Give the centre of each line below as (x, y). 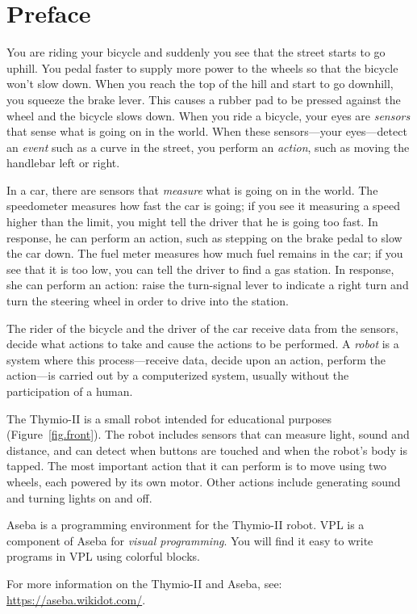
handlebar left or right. (63, 163)
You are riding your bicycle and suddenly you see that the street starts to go (196, 52)
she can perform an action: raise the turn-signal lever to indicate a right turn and (208, 285)
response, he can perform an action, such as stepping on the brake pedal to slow (204, 237)
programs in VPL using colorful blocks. (103, 556)
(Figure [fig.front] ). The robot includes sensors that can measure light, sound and (208, 434)
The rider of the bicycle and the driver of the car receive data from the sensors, (202, 328)
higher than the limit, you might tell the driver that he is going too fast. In (192, 222)
